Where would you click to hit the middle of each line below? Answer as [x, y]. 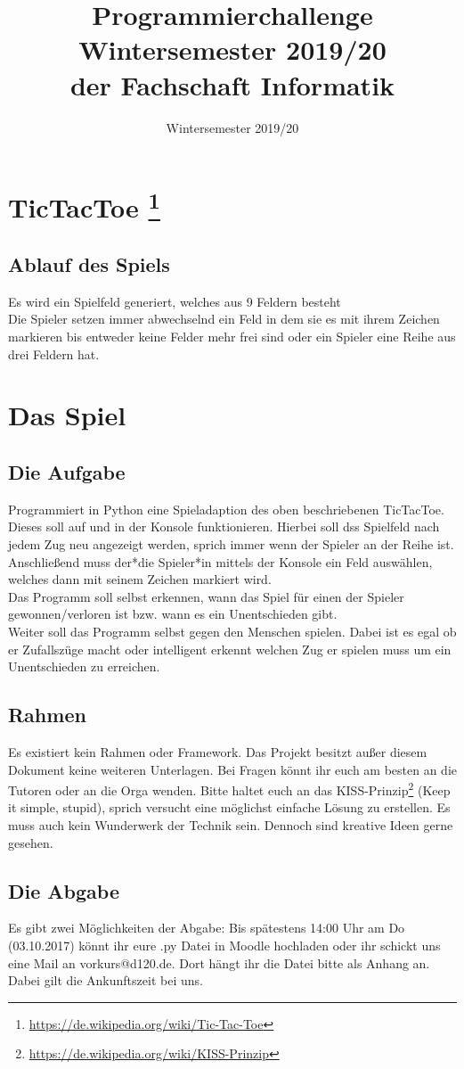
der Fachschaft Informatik [232, 84]
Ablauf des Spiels [89, 264]
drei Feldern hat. [54, 354]
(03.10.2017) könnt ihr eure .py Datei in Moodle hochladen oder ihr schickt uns [224, 945]
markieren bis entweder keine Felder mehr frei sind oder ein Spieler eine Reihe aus [232, 336]
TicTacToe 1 [84, 206]
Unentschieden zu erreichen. [84, 666]
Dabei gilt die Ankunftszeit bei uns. [106, 980]
